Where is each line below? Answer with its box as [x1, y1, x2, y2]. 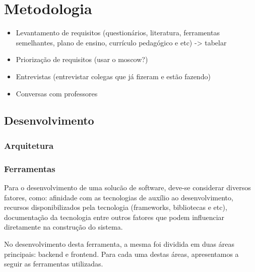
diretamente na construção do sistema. [4, 222, 123, 232]
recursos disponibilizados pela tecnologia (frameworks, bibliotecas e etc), [4, 202, 227, 212]
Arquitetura [4, 139, 54, 151]
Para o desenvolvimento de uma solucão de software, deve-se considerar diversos [4, 182, 251, 192]
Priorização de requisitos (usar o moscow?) [16, 54, 148, 65]
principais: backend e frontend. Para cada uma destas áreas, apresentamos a [4, 248, 239, 259]
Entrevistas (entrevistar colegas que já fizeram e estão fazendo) [16, 71, 211, 81]
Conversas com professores [16, 88, 98, 98]
